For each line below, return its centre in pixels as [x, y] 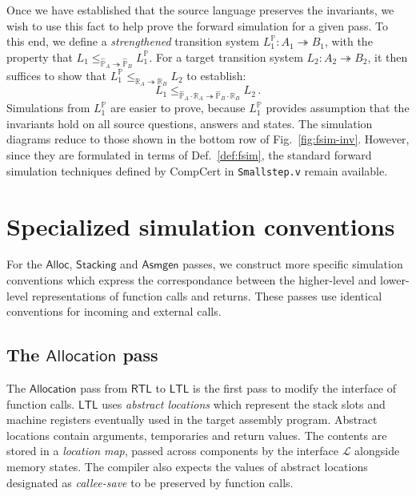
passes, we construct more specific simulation [293, 264]
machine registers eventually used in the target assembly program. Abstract [192, 419]
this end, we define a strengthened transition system [133, 41]
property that [40, 56]
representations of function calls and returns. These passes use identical [207, 295]
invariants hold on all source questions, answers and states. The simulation [190, 123]
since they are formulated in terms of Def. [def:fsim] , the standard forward [189, 155]
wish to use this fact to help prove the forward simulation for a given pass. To [197, 25]
